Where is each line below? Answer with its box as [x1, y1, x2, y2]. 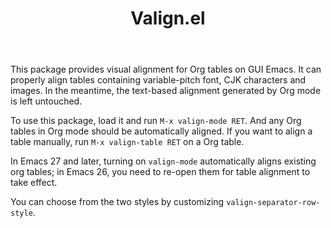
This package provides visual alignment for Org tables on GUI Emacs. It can [10, 63, 322, 76]
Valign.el [130, 7, 206, 30]
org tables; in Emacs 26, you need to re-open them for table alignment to [10, 166, 311, 178]
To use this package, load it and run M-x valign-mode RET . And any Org [10, 115, 302, 127]
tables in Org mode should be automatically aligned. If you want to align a [10, 125, 313, 137]
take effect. [10, 177, 58, 189]
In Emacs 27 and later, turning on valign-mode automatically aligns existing [10, 155, 317, 167]
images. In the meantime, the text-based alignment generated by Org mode [10, 85, 322, 97]
